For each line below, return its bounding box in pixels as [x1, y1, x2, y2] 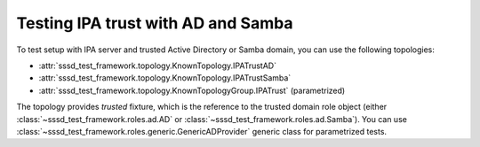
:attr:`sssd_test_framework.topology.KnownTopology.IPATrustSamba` [38, 73, 292, 83]
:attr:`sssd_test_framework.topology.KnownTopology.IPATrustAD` [38, 60, 277, 71]
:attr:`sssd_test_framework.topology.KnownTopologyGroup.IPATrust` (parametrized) [38, 85, 346, 96]
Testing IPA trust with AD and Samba [16, 13, 293, 33]
